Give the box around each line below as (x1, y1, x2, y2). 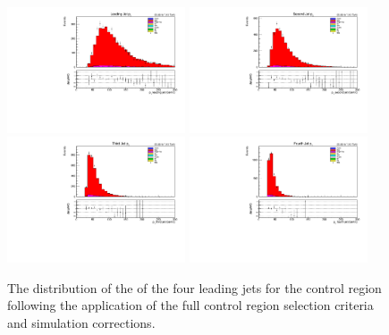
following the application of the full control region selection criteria (7, 296, 374, 314)
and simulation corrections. (7, 314, 156, 332)
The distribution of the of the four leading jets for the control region (7, 278, 382, 297)
